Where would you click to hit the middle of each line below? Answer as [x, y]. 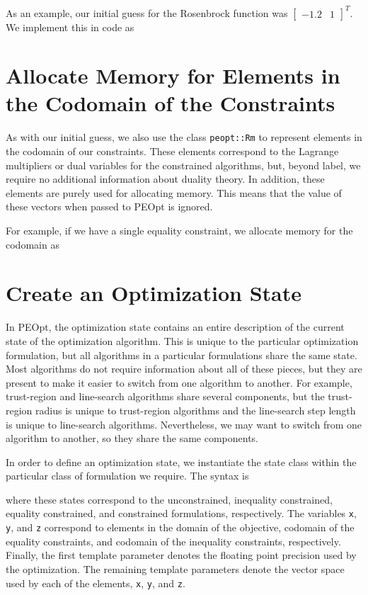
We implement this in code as [70, 27]
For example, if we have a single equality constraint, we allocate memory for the [179, 231]
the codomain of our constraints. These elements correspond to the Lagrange [172, 151]
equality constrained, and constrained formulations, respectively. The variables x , [181, 513]
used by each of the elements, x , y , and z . [96, 583]
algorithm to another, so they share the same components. [132, 438]
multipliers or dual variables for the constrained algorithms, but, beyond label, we [183, 165]
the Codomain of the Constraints [171, 103]
